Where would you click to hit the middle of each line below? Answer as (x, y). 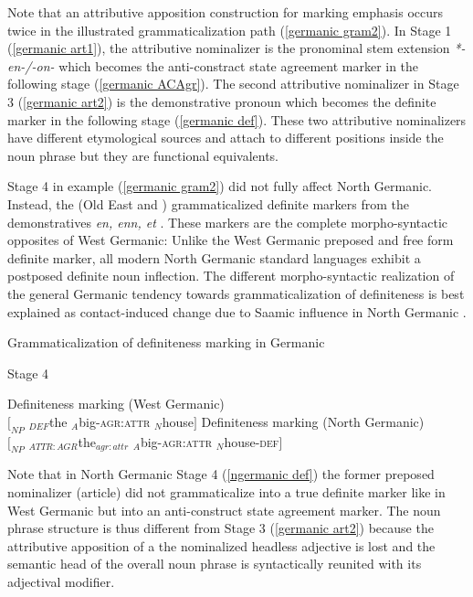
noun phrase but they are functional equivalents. (143, 155)
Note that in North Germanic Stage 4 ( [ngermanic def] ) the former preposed (221, 474)
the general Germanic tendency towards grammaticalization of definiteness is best (236, 293)
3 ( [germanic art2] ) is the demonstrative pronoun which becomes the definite (222, 101)
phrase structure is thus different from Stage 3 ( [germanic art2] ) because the (221, 528)
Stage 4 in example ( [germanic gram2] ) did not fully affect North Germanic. (220, 186)
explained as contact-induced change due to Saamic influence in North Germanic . (237, 311)
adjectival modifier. (61, 582)
